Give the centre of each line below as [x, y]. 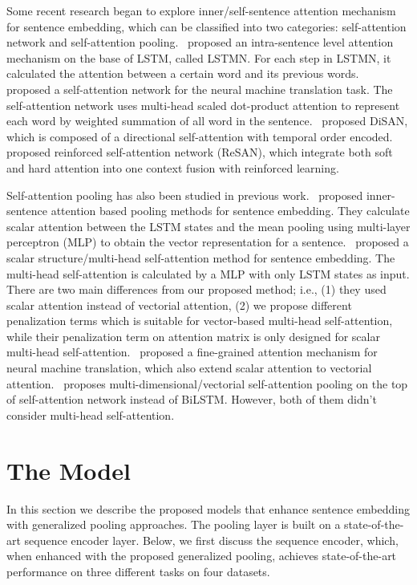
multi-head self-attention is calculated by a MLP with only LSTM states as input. [208, 273]
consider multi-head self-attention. [91, 414]
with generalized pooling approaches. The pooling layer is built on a [174, 524]
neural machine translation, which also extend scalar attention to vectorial [189, 368]
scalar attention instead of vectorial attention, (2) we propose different [179, 305]
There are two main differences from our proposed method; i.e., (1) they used [196, 289]
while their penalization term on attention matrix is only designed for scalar [193, 336]
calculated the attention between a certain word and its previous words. [183, 73]
